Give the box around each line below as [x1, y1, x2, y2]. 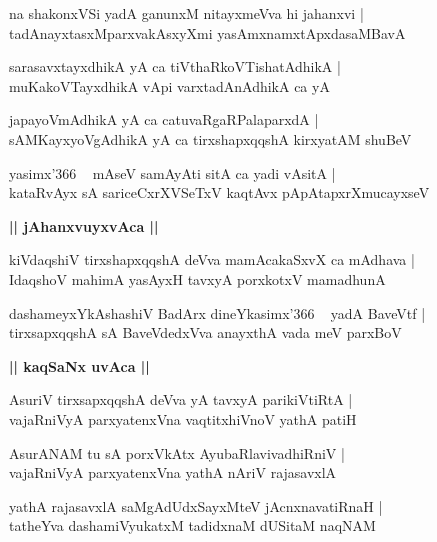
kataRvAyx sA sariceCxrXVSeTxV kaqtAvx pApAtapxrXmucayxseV [9, 182, 430, 203]
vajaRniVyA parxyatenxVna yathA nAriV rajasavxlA [9, 462, 337, 483]
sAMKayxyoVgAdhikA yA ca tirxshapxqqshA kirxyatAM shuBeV [9, 128, 412, 149]
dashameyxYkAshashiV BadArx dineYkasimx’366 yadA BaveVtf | [9, 302, 426, 323]
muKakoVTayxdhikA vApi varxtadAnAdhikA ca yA [9, 75, 330, 96]
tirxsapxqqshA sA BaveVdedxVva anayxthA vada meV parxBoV [9, 322, 402, 343]
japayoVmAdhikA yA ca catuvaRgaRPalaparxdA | [9, 109, 319, 130]
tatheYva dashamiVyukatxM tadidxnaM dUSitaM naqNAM [9, 515, 376, 536]
